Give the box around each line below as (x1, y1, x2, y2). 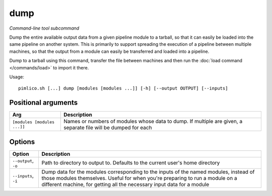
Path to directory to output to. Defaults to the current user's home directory (41, 159, 220, 166)
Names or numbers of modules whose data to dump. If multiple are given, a (63, 118, 243, 125)
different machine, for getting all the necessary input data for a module (41, 181, 210, 188)
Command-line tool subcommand (9, 25, 80, 31)
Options (9, 137, 35, 146)
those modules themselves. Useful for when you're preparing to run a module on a (41, 174, 237, 181)
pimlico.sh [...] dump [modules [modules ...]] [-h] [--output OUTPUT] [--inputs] (18, 85, 228, 91)
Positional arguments (9, 99, 78, 107)
